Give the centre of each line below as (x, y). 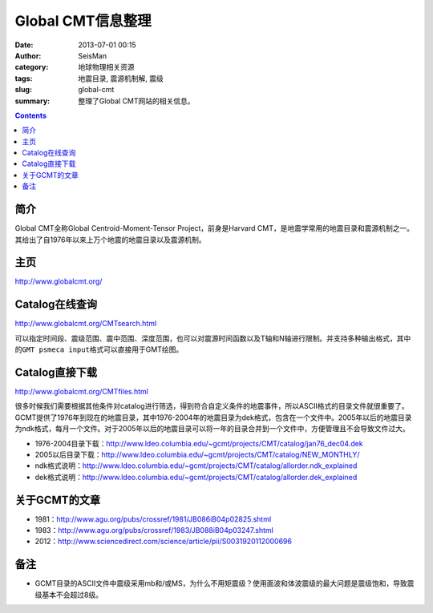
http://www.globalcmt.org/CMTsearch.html (86, 324)
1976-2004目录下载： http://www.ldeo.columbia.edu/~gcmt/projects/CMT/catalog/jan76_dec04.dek (199, 443)
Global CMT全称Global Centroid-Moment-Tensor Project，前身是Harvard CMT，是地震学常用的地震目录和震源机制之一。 (214, 228)
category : (32, 67)
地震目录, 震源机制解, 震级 (121, 78)
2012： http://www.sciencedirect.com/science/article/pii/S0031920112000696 (164, 542)
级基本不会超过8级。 (69, 595)
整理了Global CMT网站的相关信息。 (137, 101)
